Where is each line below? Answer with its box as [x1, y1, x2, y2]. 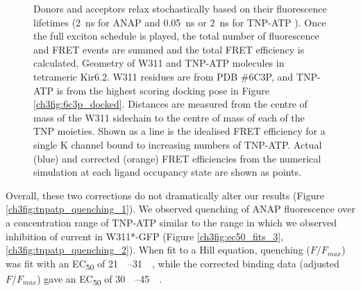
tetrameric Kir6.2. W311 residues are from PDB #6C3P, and [33, 69, 294, 83]
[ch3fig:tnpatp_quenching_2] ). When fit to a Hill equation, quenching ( [6, 242, 310, 257]
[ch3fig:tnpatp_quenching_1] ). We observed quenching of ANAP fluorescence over [6, 201, 355, 216]
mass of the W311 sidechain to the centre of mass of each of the [33, 110, 305, 124]
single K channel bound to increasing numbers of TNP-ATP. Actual [33, 137, 322, 151]
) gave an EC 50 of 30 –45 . [37, 271, 162, 288]
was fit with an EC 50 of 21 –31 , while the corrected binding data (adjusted [6, 256, 339, 272]
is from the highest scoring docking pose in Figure [56, 83, 269, 97]
